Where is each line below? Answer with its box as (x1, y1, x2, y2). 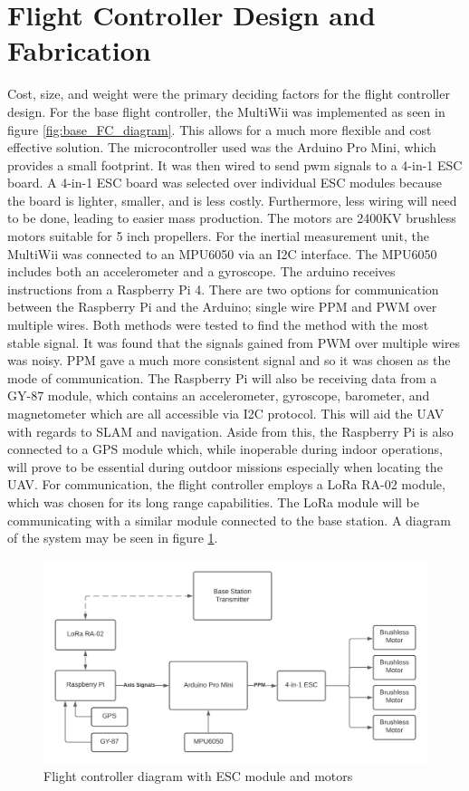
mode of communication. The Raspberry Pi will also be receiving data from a (7, 368, 437, 387)
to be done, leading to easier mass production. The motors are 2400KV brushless (7, 208, 456, 227)
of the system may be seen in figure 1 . (7, 528, 218, 547)
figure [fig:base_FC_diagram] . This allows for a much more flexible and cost (7, 120, 432, 139)
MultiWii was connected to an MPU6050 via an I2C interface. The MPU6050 (7, 244, 437, 263)
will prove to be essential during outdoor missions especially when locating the (7, 457, 443, 476)
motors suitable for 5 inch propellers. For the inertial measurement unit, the (7, 227, 429, 246)
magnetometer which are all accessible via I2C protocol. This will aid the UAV (7, 404, 445, 422)
